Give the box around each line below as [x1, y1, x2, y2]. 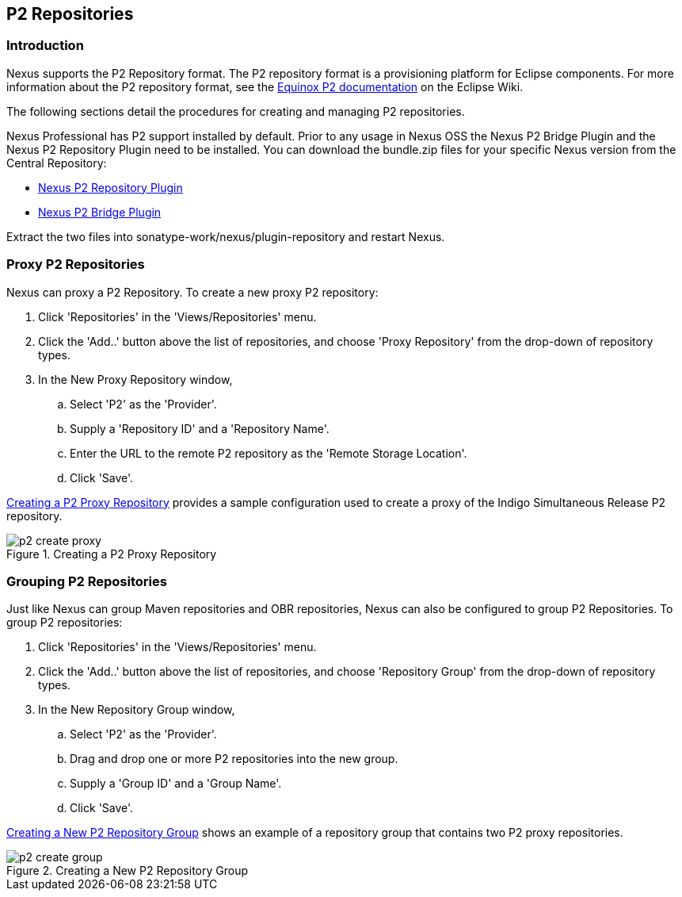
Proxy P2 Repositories [6, 256, 145, 273]
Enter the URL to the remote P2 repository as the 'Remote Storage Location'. [70, 446, 467, 460]
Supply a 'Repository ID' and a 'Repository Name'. [70, 421, 330, 435]
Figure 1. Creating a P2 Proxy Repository [6, 546, 217, 561]
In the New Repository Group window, [38, 703, 235, 717]
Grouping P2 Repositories [6, 573, 167, 589]
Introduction [6, 37, 84, 54]
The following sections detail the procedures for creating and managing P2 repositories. [6, 104, 465, 118]
